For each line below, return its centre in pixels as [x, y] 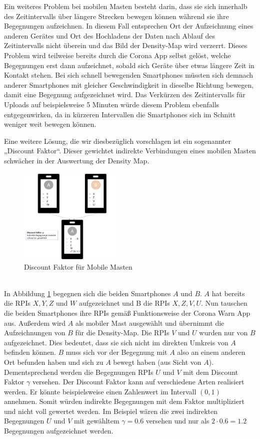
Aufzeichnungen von [35, 333]
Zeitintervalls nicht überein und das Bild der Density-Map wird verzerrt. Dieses [126, 45]
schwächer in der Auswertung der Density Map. [77, 160]
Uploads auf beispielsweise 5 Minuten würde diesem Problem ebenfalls [112, 104]
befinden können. [30, 352]
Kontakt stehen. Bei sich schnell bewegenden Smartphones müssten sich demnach [129, 75]
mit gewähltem [97, 421]
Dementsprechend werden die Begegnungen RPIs [79, 372]
